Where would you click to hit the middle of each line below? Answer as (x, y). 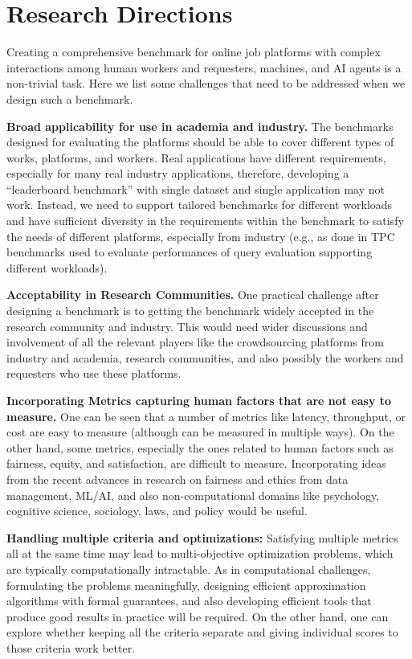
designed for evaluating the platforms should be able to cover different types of (200, 142)
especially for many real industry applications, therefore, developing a (178, 173)
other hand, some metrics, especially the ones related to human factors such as (200, 447)
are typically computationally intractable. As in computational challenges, (189, 569)
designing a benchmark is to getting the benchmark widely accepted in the (190, 311)
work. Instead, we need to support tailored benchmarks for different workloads (200, 205)
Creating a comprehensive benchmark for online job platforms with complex (194, 52)
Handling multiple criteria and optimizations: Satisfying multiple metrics (202, 537)
